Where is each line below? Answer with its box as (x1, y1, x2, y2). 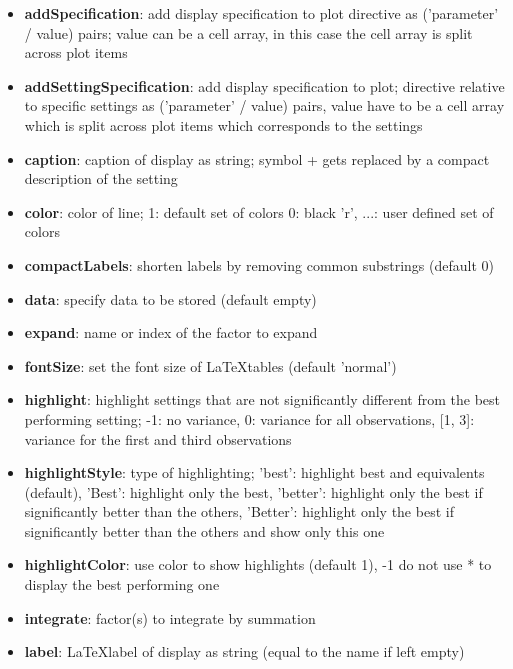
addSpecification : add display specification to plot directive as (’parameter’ (24, 3, 499, 23)
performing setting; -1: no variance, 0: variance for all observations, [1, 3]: (24, 408, 475, 429)
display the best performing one (24, 574, 220, 595)
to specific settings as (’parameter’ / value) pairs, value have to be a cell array (24, 95, 505, 116)
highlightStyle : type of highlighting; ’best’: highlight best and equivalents (24, 462, 485, 483)
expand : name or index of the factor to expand (24, 322, 318, 343)
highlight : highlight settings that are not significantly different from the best (24, 389, 501, 410)
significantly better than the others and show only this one (24, 520, 385, 541)
